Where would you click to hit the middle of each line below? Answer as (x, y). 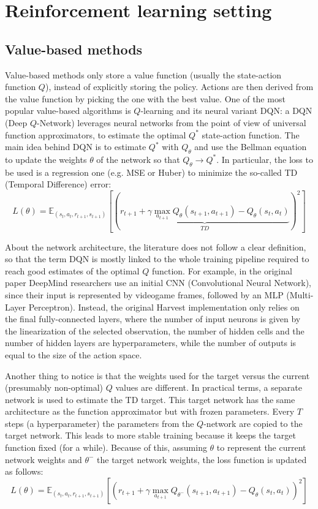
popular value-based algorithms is (68, 111)
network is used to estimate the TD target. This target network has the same (150, 399)
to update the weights (46, 159)
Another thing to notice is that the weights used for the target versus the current (157, 375)
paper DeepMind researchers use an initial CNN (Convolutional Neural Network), (158, 283)
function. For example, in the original (222, 270)
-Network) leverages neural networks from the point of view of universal (172, 122)
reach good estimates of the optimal (72, 270)
